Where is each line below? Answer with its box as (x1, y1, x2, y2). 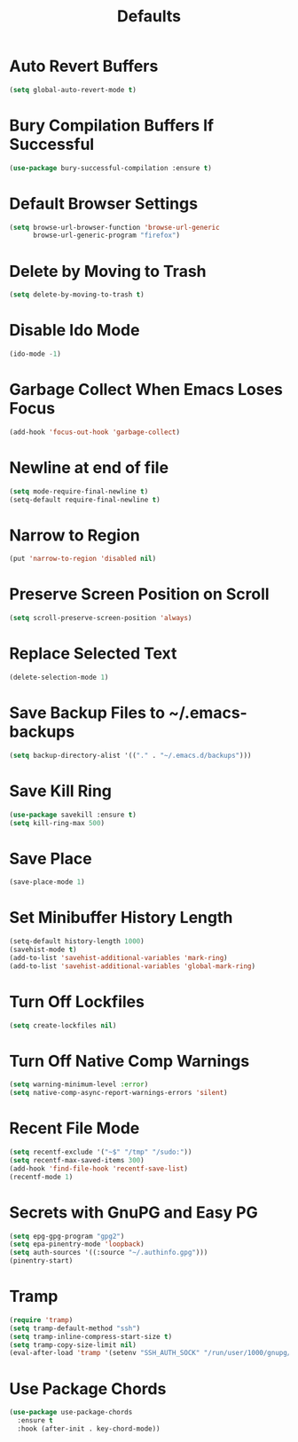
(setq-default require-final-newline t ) (9, 495, 161, 504)
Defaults (116, 6, 182, 27)
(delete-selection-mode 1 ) (9, 673, 109, 682)
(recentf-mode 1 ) (9, 1172, 74, 1181)
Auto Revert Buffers (9, 56, 159, 76)
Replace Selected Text (9, 643, 177, 664)
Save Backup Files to (9, 703, 166, 723)
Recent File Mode (9, 1118, 140, 1139)
